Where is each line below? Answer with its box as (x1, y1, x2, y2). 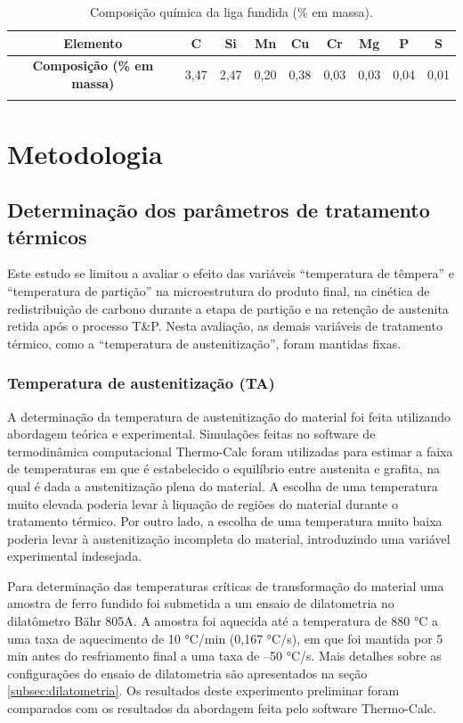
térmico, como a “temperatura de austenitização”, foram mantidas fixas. (7, 333, 402, 352)
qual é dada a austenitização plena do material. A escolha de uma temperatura (7, 476, 438, 495)
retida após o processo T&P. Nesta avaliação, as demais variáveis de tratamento (7, 316, 443, 335)
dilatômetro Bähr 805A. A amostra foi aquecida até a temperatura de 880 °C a (7, 612, 439, 630)
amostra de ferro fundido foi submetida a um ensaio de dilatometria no (7, 594, 394, 612)
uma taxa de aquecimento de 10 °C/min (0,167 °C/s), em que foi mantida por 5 (7, 629, 443, 647)
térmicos (7, 222, 87, 250)
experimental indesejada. (7, 546, 142, 565)
